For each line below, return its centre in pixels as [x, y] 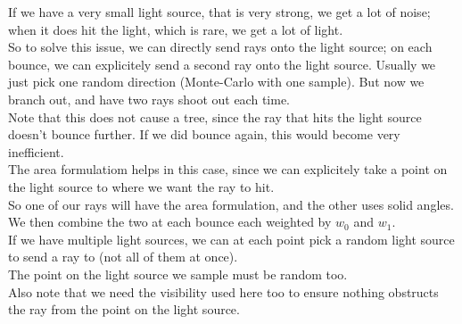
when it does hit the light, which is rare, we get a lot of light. [176, 29]
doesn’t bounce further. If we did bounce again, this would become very [204, 134]
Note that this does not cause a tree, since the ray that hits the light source [215, 116]
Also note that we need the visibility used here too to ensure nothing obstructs [223, 291]
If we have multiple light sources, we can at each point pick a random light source [231, 239]
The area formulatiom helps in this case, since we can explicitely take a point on [228, 169]
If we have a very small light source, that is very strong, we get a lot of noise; [219, 12]
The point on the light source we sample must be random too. [178, 274]
